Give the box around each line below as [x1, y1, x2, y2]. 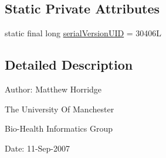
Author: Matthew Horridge [5, 83, 102, 95]
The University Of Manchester [5, 102, 114, 115]
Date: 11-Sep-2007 [5, 142, 70, 154]
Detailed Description [5, 56, 133, 74]
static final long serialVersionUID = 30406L [5, 27, 162, 39]
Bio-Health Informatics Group [5, 122, 113, 135]
